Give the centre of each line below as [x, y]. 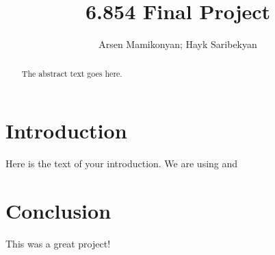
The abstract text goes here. [72, 73]
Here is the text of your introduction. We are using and [122, 163]
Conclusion [58, 210]
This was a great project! [58, 243]
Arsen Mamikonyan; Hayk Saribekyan [178, 44]
